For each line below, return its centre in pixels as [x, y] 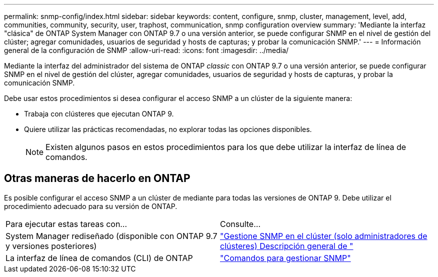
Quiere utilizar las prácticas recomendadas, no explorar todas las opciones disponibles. [168, 129]
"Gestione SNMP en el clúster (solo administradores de [324, 236]
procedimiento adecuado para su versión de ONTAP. [91, 206]
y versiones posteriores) [51, 246]
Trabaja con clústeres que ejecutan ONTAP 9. [99, 114]
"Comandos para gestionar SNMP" [285, 258]
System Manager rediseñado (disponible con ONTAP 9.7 [111, 236]
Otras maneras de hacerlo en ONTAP [97, 178]
